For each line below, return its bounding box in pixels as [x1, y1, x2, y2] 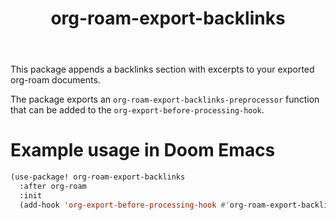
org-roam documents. [10, 74, 101, 86]
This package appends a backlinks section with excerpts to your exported [10, 63, 315, 76]
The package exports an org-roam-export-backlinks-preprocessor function [10, 93, 320, 106]
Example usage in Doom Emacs [10, 139, 276, 162]
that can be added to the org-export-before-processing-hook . [10, 104, 265, 116]
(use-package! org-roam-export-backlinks [10, 172, 186, 182]
